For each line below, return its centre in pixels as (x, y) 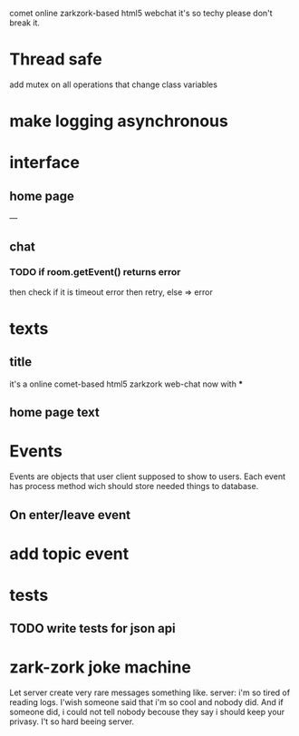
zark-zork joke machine (101, 667)
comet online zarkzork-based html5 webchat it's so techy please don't (141, 13)
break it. (25, 23)
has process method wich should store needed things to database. (134, 486)
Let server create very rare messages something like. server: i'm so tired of (150, 692)
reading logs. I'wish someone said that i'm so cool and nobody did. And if (146, 702)
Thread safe (56, 59)
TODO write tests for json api (92, 628)
